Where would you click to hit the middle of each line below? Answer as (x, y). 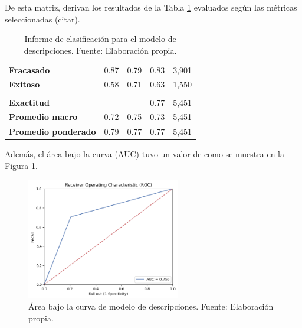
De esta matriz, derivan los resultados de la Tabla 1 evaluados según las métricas (151, 7)
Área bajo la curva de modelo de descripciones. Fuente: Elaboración (151, 306)
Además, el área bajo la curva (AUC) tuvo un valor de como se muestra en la (145, 154)
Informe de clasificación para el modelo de (100, 39)
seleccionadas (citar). (42, 19)
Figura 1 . (21, 165)
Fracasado (29, 69)
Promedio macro (43, 117)
